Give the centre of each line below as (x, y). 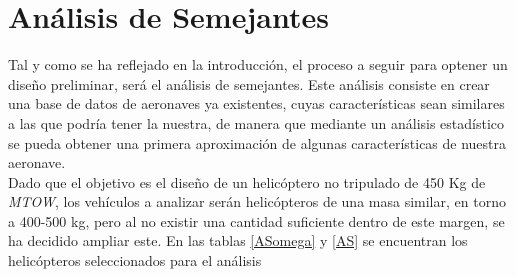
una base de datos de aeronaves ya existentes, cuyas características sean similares (256, 103)
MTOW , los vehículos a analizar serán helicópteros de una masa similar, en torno (257, 201)
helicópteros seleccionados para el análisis (135, 260)
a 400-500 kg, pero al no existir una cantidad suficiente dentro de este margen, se (256, 220)
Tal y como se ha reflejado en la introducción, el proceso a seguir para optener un (258, 64)
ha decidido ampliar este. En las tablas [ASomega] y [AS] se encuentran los (238, 240)
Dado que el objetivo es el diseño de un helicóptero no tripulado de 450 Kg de (247, 181)
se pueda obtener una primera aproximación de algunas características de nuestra (257, 142)
